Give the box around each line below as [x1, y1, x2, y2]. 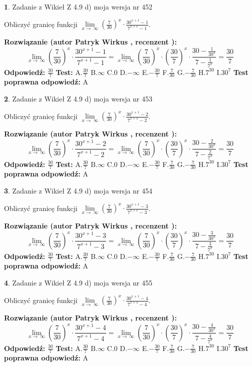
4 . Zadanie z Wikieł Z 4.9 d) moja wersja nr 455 [4, 277, 153, 287]
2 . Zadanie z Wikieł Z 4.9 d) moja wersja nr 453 [4, 93, 153, 103]
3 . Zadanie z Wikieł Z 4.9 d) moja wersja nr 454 [4, 185, 153, 195]
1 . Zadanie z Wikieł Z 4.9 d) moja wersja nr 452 [4, 1, 153, 11]
